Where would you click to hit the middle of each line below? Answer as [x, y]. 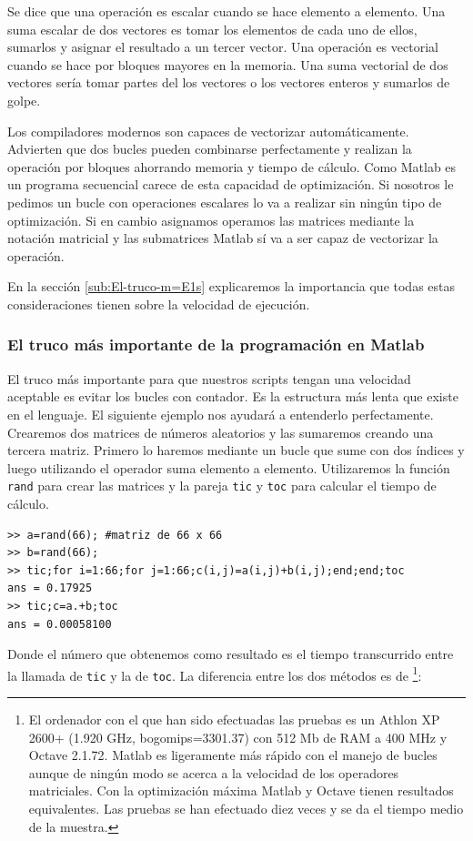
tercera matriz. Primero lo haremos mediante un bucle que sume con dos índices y [236, 450]
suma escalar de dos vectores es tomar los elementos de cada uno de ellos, [212, 29]
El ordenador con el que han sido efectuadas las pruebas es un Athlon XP [234, 719]
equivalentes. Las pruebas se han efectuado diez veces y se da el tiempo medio [246, 808]
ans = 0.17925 [50, 588]
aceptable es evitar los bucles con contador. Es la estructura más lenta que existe [233, 396]
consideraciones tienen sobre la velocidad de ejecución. [159, 304]
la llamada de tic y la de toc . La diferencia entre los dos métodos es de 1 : [215, 674]
